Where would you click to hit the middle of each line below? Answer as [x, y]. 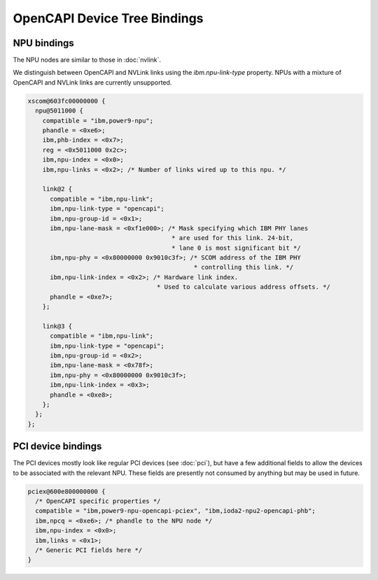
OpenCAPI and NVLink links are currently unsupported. [92, 82]
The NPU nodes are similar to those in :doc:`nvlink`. [87, 60]
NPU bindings [43, 43]
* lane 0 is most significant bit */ [236, 248]
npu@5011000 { [59, 111]
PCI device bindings [57, 447]
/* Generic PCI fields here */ [89, 550]
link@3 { [57, 326]
